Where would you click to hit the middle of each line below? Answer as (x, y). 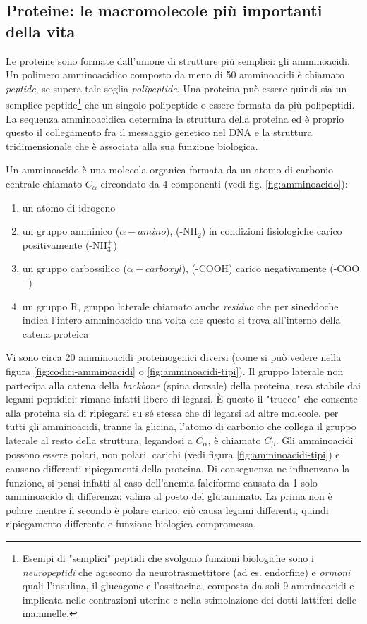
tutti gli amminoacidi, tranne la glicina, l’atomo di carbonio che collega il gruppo (181, 426)
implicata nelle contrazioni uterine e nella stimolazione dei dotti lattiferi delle (189, 599)
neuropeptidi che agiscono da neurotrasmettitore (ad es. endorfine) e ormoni (186, 571)
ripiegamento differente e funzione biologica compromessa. (131, 524)
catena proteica (55, 333)
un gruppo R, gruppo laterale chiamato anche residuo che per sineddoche (180, 306)
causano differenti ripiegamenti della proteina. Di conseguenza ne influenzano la (178, 468)
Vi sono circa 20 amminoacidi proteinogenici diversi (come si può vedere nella (174, 357)
